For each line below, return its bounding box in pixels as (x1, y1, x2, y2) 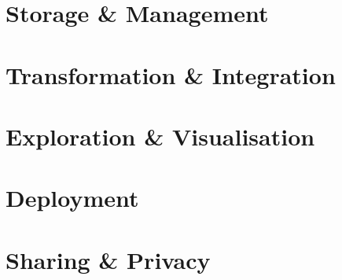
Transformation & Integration (6, 58, 336, 90)
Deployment (6, 182, 139, 214)
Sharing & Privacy (6, 243, 211, 275)
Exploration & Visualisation (6, 120, 315, 152)
